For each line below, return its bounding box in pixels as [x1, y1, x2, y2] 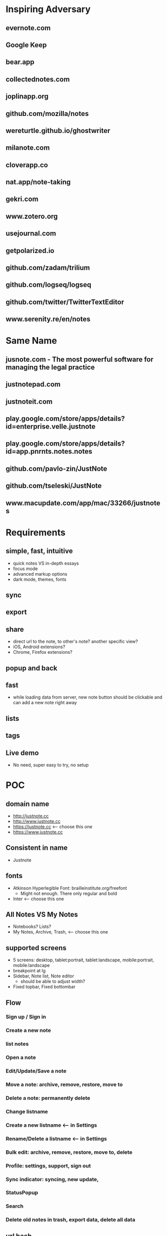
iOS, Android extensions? [13, 644, 66, 650]
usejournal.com [6, 229, 57, 238]
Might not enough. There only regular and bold [20, 890, 117, 896]
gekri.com [6, 195, 39, 204]
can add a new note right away [13, 700, 77, 706]
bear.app [6, 58, 35, 67]
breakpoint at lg [13, 968, 46, 974]
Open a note [6, 1054, 36, 1061]
